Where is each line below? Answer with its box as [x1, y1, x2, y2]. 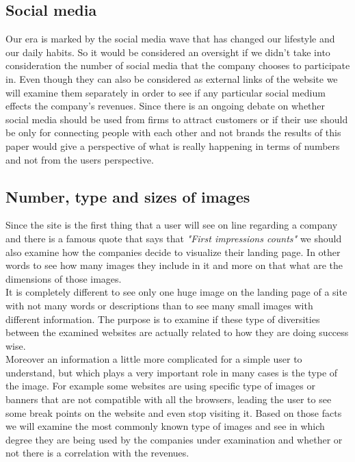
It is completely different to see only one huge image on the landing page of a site [5, 285, 347, 299]
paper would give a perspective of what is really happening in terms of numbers [5, 138, 340, 153]
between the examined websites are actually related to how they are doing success [5, 325, 349, 339]
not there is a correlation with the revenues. [5, 446, 189, 460]
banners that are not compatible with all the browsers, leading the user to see [5, 392, 332, 407]
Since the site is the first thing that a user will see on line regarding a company [5, 218, 338, 232]
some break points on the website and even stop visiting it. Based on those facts [5, 405, 342, 420]
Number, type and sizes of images [5, 185, 250, 207]
